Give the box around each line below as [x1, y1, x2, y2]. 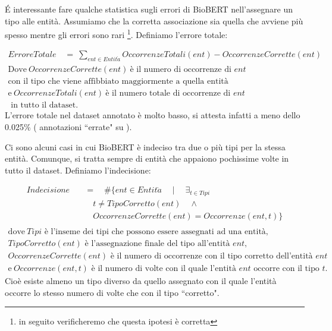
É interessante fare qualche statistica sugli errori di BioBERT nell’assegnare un [5, 3, 293, 15]
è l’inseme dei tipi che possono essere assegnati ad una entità [44, 227, 266, 236]
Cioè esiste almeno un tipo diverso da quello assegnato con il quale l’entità [5, 275, 277, 287]
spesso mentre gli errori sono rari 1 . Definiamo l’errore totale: [5, 27, 228, 40]
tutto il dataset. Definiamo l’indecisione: [5, 163, 151, 176]
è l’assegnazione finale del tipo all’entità [84, 239, 230, 248]
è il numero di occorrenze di [130, 65, 231, 74]
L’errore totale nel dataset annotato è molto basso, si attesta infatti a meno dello [5, 109, 300, 121]
